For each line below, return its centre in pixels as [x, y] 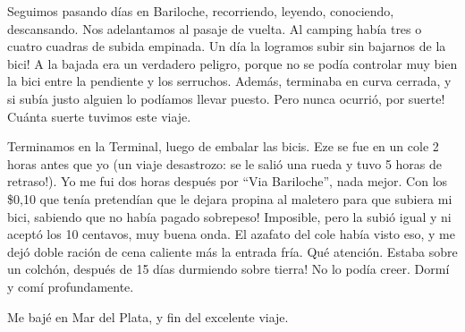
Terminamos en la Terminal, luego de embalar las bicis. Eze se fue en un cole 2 [223, 146]
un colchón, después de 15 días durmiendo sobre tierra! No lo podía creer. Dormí [228, 269]
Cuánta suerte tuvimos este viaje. [99, 116]
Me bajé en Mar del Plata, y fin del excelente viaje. [148, 316]
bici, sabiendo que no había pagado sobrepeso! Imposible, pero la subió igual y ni [229, 216]
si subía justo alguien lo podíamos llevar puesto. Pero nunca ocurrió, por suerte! [226, 98]
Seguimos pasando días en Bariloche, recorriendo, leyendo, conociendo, [201, 11]
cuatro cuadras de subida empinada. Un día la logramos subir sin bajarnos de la [227, 46]
